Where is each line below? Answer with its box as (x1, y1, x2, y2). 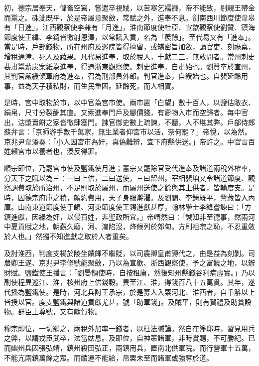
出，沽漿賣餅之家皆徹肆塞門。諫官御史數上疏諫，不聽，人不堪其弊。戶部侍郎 (4, 117, 255, 127)
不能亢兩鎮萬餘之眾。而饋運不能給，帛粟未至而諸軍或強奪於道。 (4, 352, 213, 363)
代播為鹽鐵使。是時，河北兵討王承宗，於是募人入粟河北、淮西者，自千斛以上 (4, 287, 255, 297)
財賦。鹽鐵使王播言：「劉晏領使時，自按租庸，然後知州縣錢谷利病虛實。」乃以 (4, 267, 255, 277)
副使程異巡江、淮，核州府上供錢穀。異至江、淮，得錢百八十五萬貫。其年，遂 (4, 277, 255, 287)
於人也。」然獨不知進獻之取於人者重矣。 (4, 231, 133, 242)
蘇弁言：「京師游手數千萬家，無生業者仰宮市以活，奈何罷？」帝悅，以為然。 (4, 126, 252, 137)
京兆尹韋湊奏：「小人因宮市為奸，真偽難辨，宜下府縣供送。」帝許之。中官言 (4, 136, 248, 146)
